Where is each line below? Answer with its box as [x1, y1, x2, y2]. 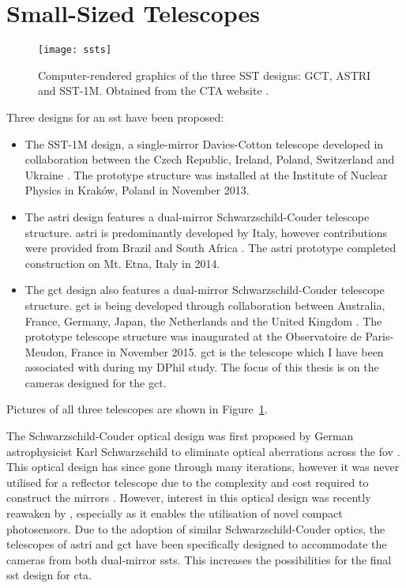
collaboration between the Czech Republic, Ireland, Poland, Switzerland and [24, 151, 395, 168]
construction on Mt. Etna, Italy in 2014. [24, 254, 220, 271]
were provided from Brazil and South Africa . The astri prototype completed [24, 239, 397, 256]
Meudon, [24, 343, 68, 360]
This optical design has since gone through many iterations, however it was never [6, 458, 400, 475]
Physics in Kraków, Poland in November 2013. [24, 182, 250, 198]
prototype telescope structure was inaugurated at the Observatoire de [24, 328, 362, 345]
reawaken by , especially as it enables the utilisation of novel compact [6, 505, 343, 522]
